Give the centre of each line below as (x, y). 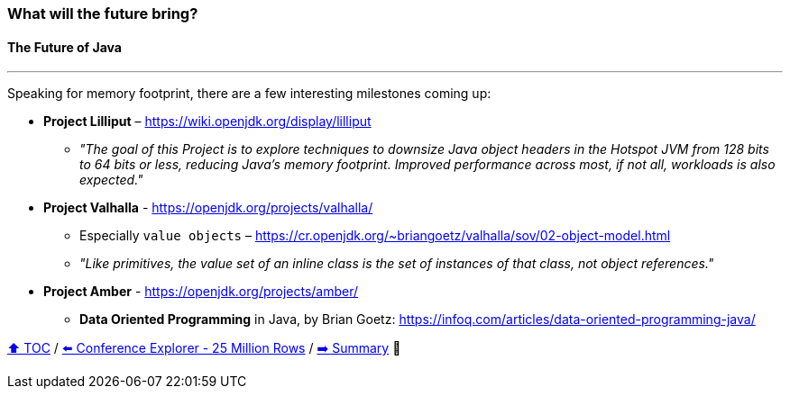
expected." (111, 180)
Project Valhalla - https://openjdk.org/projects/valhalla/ (208, 208)
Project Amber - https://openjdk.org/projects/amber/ (201, 292)
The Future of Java (64, 47)
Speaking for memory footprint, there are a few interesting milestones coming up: (249, 94)
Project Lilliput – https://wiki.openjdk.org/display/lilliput (207, 121)
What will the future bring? (103, 13)
